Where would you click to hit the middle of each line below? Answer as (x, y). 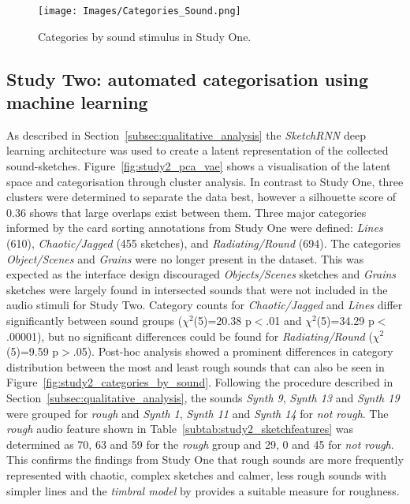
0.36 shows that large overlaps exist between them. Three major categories (186, 212)
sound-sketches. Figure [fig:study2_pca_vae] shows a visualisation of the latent (199, 166)
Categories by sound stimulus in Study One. (145, 36)
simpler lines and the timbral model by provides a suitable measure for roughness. (203, 490)
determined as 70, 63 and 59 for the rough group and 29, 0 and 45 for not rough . (200, 444)
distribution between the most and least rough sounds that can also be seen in (196, 366)
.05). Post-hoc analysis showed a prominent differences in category (233, 351)
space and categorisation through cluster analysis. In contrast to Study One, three (205, 181)
